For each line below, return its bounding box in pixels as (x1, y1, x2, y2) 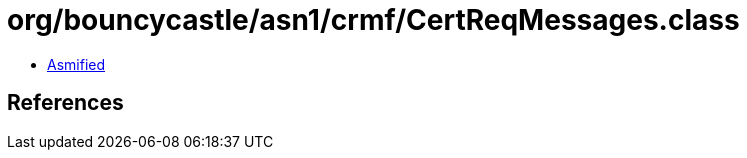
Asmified (47, 55, 106, 73)
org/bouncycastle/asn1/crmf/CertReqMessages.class (7, 3, 740, 37)
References (7, 90, 124, 116)
